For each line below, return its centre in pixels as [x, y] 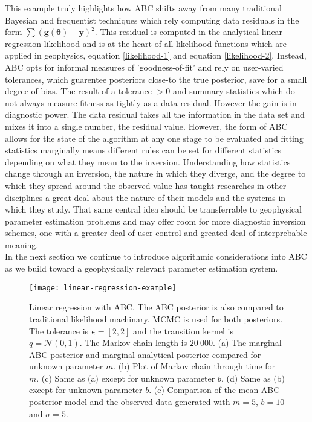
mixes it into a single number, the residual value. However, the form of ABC [146, 126]
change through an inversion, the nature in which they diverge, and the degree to [155, 174]
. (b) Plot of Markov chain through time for [194, 366]
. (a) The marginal [247, 343]
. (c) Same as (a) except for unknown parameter [126, 378]
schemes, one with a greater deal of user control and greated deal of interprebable [156, 233]
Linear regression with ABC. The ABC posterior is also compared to [156, 307]
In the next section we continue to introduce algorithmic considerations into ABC [156, 256]
